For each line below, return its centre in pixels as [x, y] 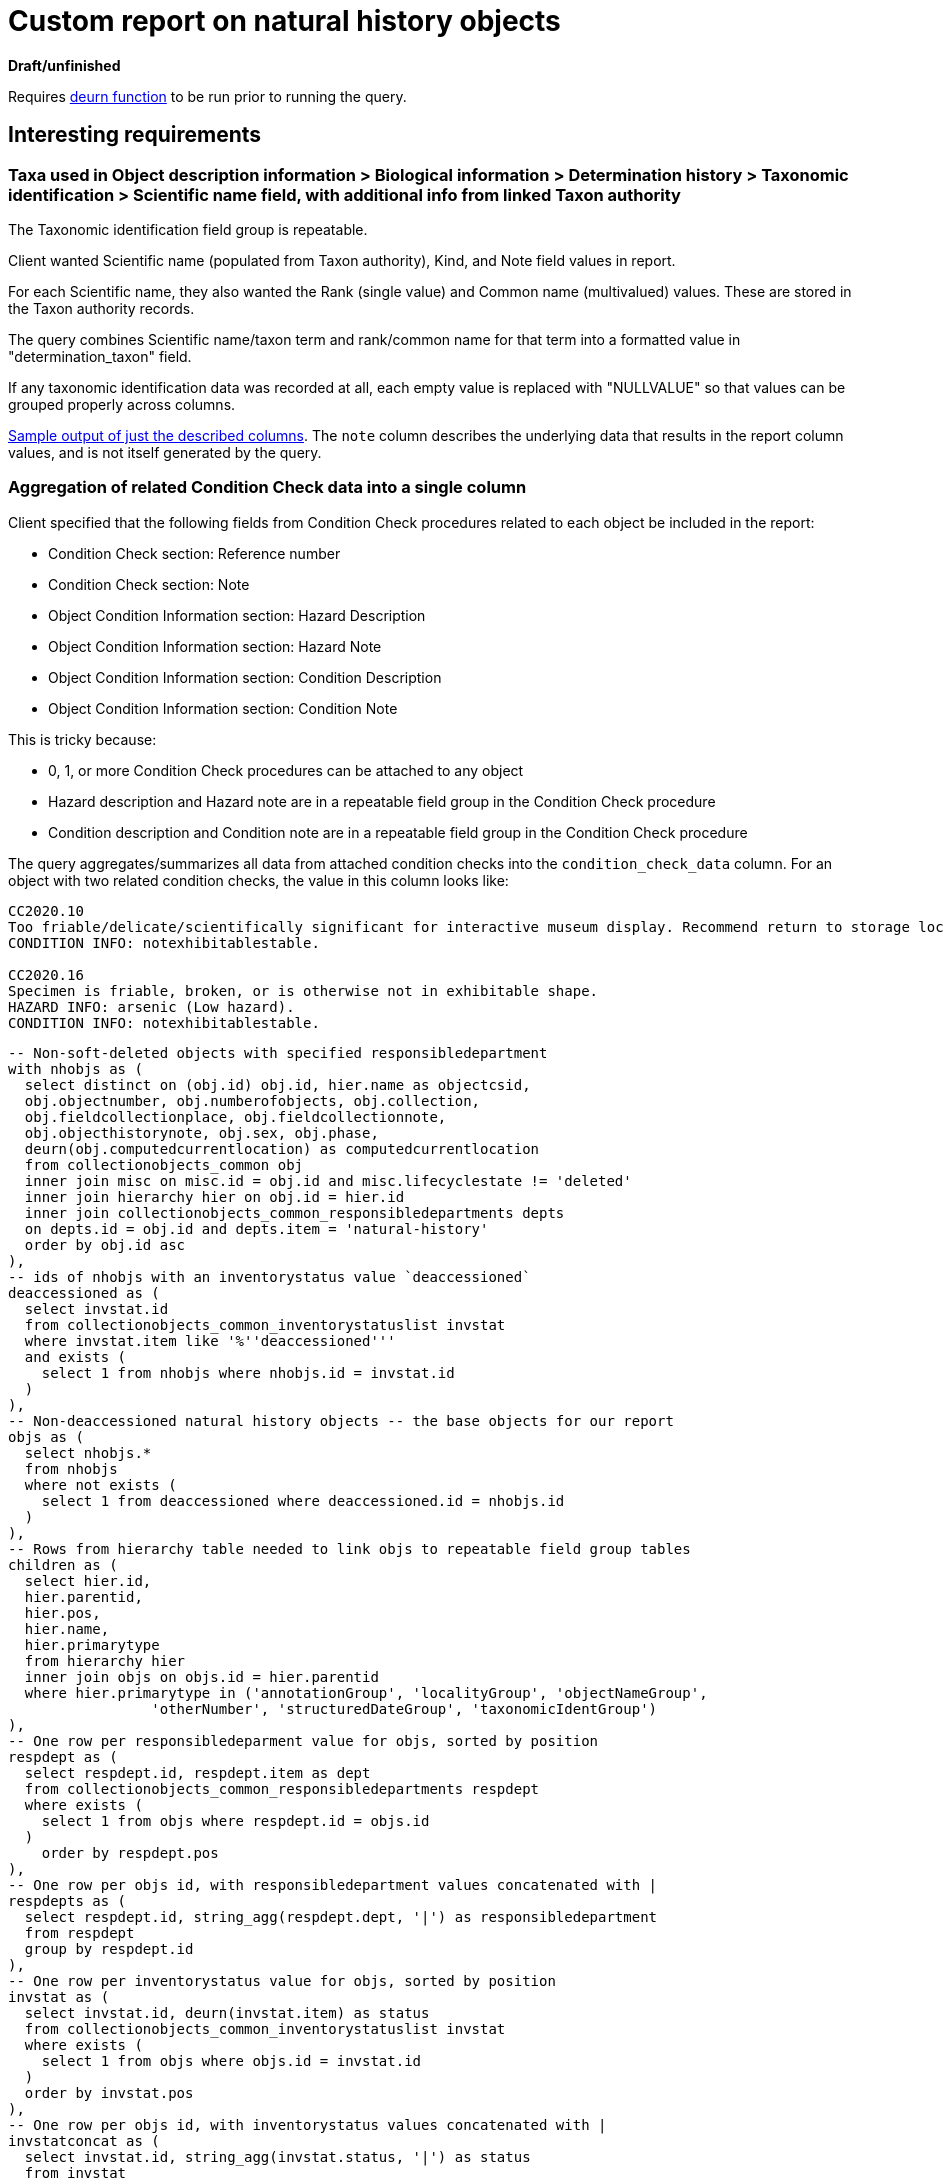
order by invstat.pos [109, 2092]
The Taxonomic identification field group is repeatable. [188, 229]
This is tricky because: [82, 739]
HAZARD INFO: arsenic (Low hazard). [151, 1006]
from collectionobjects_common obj [164, 1164]
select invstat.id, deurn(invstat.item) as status [227, 2012]
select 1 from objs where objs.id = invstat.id [231, 2060]
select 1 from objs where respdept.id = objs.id [235, 1820]
